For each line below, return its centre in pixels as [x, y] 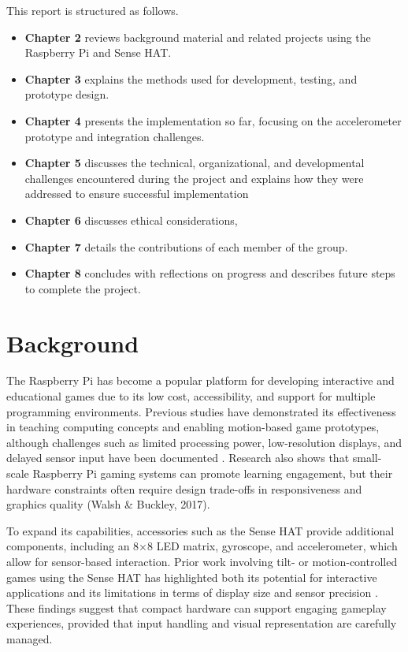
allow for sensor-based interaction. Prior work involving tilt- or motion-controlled [202, 561]
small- [367, 458]
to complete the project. [83, 288]
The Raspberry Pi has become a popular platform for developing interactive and [200, 380]
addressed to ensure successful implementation [137, 194]
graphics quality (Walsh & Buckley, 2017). [108, 504]
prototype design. [67, 94]
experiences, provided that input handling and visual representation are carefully [202, 623]
